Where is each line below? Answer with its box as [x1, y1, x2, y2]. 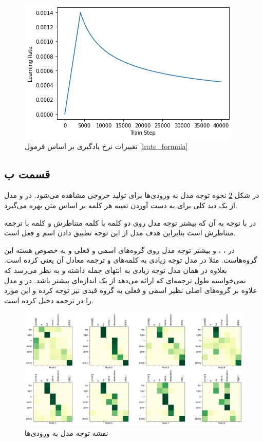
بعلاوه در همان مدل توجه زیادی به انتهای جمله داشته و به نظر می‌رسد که [4, 264, 227, 275]
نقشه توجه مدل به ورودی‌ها [25, 427, 108, 438]
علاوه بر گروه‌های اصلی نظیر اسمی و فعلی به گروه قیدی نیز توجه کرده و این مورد [4, 285, 257, 296]
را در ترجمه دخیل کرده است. [4, 294, 93, 305]
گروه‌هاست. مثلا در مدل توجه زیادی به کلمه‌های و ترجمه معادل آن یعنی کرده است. [4, 254, 257, 265]
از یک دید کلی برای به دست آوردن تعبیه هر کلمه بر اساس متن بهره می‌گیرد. [4, 199, 237, 210]
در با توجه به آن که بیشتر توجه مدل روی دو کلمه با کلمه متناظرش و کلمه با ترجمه [4, 217, 256, 228]
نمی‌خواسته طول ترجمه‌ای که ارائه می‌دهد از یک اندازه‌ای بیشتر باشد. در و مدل [4, 274, 246, 285]
